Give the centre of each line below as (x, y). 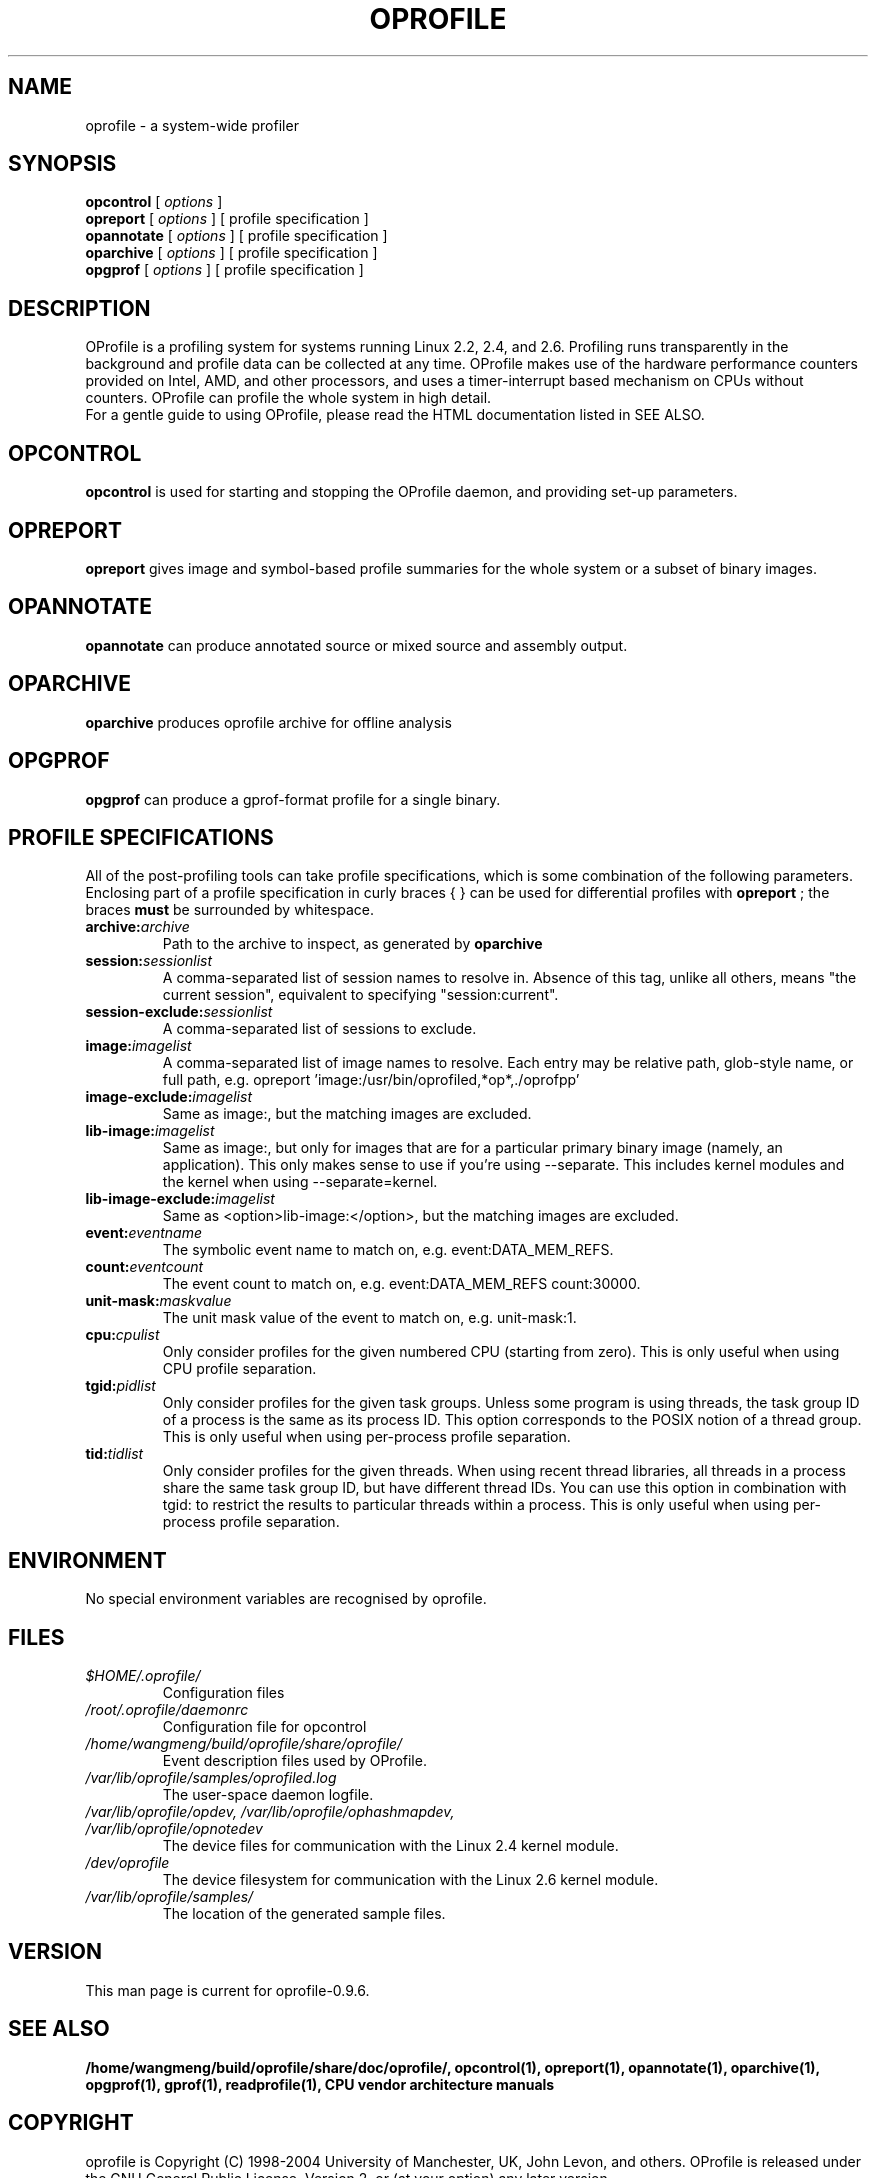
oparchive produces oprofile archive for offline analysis (268, 722)
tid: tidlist (114, 1454)
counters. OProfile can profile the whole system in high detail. (288, 398)
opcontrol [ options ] (154, 202)
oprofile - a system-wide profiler (192, 125)
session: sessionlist (149, 961)
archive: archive (137, 927)
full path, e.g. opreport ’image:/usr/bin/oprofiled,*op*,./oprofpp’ (371, 1080)
